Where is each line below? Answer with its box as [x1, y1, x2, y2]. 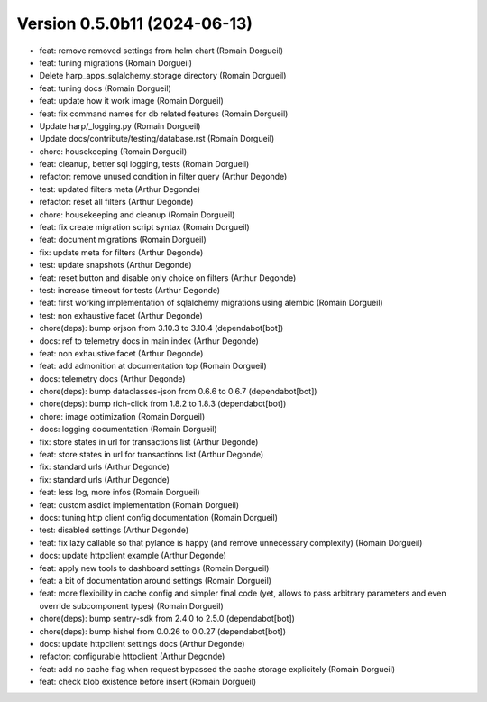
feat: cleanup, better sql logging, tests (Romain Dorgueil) [39, 159, 250, 170]
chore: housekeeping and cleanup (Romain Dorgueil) [39, 208, 235, 220]
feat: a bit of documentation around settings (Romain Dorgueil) [39, 575, 272, 586]
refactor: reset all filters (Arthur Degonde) [39, 197, 194, 208]
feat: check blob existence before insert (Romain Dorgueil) [39, 677, 257, 688]
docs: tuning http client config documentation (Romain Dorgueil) [39, 513, 279, 522]
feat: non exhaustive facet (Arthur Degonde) [39, 347, 204, 358]
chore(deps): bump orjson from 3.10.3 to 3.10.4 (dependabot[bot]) [39, 323, 284, 334]
